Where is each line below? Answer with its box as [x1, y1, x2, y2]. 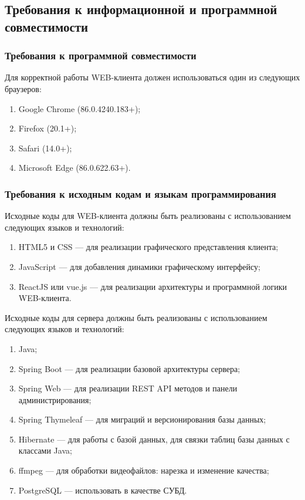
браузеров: [5, 82, 42, 94]
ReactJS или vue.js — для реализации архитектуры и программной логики [18, 280, 287, 292]
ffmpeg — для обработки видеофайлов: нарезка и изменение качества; [18, 464, 269, 477]
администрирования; [18, 393, 91, 406]
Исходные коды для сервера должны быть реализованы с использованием [5, 311, 267, 323]
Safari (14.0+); [18, 141, 72, 154]
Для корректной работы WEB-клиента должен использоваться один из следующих [5, 71, 300, 83]
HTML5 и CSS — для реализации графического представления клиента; [18, 241, 279, 253]
